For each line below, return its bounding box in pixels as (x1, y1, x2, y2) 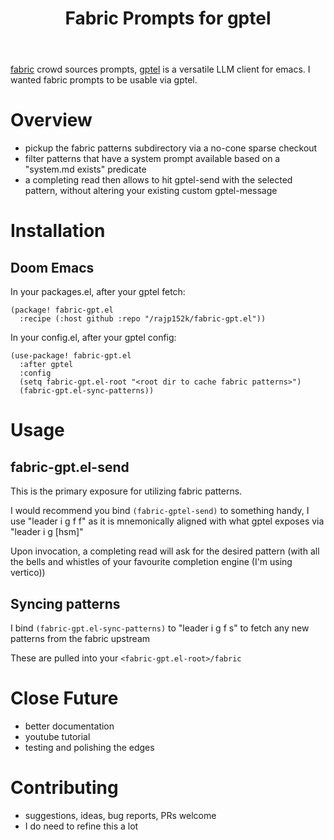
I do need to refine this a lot (24, 820, 139, 832)
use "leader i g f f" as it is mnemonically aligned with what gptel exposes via (10, 515, 325, 527)
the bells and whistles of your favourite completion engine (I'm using (10, 556, 293, 568)
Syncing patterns (10, 595, 121, 612)
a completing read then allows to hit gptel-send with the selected (24, 174, 293, 186)
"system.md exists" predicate (24, 163, 147, 176)
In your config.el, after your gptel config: (10, 332, 177, 344)
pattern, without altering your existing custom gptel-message (24, 185, 278, 197)
